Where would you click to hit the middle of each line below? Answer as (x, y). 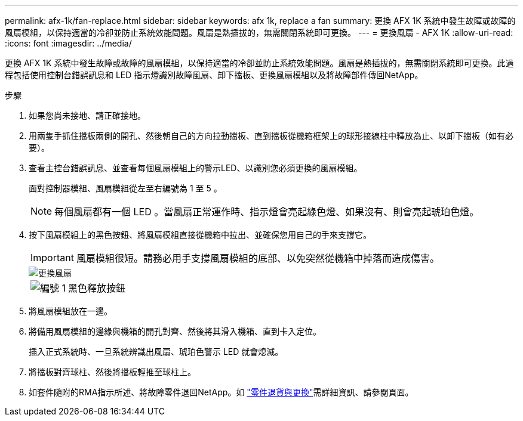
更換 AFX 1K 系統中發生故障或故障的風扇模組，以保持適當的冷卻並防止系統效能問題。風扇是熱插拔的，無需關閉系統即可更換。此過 (259, 63)
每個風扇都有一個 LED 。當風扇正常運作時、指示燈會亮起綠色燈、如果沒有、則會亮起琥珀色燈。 (267, 212)
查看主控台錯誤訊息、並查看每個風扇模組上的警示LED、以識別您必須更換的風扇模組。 (196, 168)
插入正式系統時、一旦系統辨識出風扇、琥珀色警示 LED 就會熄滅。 (156, 352)
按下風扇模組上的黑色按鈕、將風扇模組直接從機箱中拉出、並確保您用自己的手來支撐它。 (200, 235)
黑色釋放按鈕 (97, 288)
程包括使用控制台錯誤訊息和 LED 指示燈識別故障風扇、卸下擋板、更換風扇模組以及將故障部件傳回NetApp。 (214, 75)
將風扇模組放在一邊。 (70, 311)
